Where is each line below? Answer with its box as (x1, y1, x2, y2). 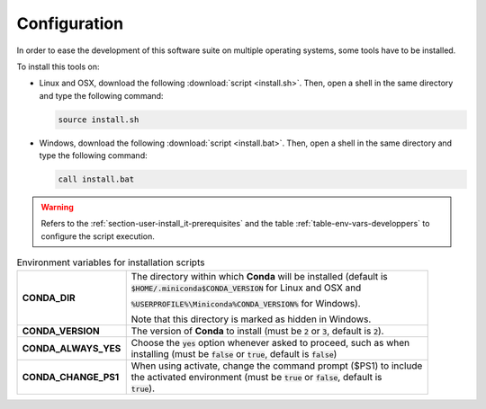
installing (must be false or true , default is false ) (130, 347, 337, 360)
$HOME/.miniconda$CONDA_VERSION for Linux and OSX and (130, 281, 362, 294)
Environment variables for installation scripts (16, 256, 205, 269)
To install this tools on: (16, 61, 100, 72)
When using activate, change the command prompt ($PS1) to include (130, 360, 423, 372)
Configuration (16, 13, 124, 33)
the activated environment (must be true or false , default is (130, 370, 382, 383)
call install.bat (58, 174, 135, 184)
